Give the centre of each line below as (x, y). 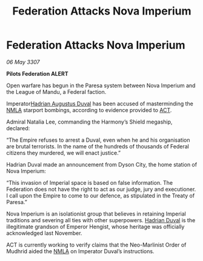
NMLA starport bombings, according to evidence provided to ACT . (89, 110)
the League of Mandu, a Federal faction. (56, 91)
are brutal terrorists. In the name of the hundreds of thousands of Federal (98, 146)
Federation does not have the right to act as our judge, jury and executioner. (101, 189)
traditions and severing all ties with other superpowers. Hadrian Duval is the (101, 220)
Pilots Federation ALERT (37, 73)
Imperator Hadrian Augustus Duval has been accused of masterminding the (100, 104)
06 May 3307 (23, 62)
